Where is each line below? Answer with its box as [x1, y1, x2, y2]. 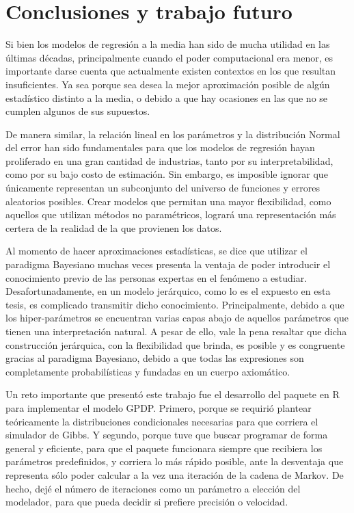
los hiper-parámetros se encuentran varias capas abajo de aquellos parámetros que [5, 311, 349, 325]
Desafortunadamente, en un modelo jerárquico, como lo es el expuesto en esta [5, 284, 331, 298]
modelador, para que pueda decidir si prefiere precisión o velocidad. [5, 495, 288, 509]
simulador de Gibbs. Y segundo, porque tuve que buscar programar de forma [5, 428, 328, 442]
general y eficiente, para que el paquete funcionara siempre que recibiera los [5, 440, 323, 455]
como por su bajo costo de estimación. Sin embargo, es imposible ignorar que [5, 167, 328, 181]
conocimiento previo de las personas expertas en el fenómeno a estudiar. [5, 270, 308, 285]
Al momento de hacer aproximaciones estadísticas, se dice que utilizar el [5, 244, 308, 258]
